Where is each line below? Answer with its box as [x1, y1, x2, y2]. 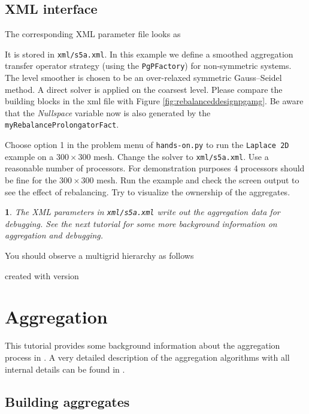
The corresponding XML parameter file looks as [5, 28, 181, 40]
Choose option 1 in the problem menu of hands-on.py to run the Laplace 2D [5, 138, 289, 151]
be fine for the [5, 174, 57, 186]
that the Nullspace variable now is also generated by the [5, 106, 211, 119]
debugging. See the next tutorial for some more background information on [5, 217, 277, 229]
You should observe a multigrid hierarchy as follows [5, 249, 194, 262]
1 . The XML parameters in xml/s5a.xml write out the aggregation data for [5, 206, 280, 218]
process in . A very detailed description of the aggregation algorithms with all [5, 350, 290, 363]
